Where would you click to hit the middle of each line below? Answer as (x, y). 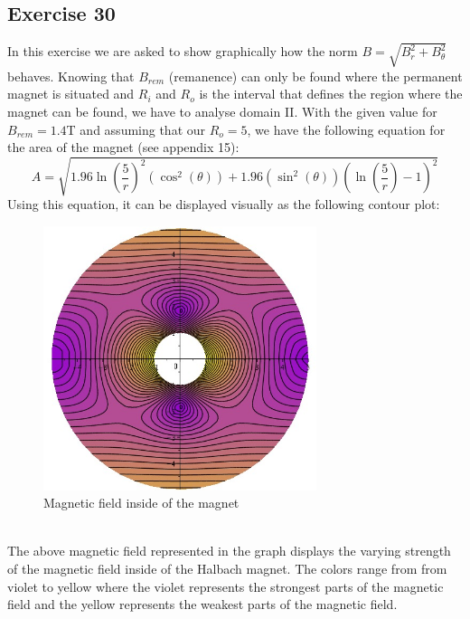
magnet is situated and (71, 94)
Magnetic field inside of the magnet (141, 503)
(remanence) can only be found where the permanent (315, 76)
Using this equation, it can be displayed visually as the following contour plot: (224, 204)
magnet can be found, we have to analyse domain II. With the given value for (222, 111)
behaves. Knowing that (71, 76)
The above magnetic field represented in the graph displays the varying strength (229, 551)
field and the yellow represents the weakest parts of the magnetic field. (202, 604)
